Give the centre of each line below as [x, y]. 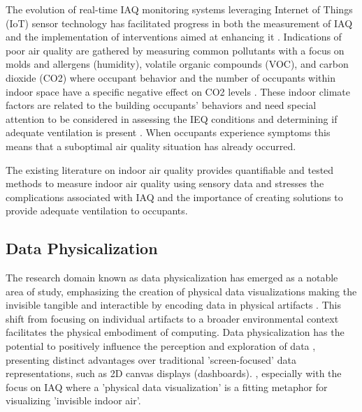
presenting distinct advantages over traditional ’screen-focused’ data [151, 359]
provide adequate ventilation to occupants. [97, 211]
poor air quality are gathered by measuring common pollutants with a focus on [175, 50]
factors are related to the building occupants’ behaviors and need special [161, 105]
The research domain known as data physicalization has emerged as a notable [172, 278]
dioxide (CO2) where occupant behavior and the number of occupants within [171, 77]
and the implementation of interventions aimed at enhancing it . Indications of [174, 37]
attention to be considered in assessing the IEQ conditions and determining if [172, 118]
